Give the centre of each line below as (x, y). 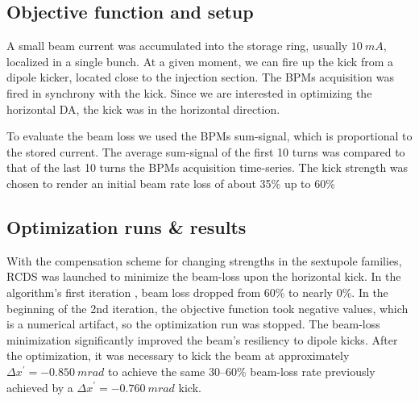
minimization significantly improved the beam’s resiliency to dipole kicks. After (202, 339)
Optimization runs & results (127, 226)
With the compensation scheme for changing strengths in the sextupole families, (204, 260)
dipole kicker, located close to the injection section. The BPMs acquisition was (201, 77)
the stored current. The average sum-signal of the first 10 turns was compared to (206, 151)
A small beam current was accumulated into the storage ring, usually (177, 46)
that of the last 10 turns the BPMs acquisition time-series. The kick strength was (207, 167)
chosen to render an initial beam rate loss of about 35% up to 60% (171, 183)
